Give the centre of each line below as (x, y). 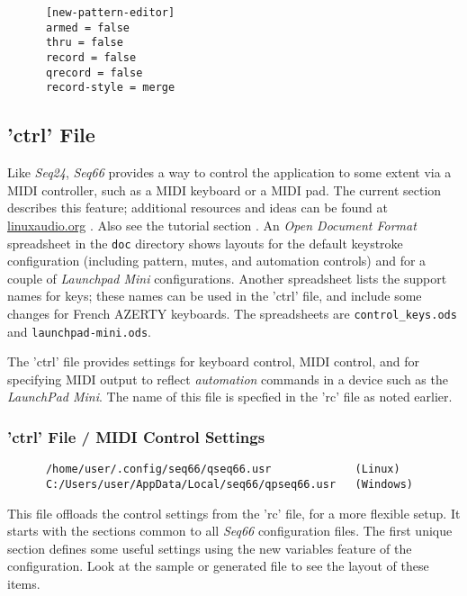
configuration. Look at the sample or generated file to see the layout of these (218, 566)
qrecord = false (94, 72)
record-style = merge (110, 88)
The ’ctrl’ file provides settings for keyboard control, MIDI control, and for (214, 361)
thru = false (84, 43)
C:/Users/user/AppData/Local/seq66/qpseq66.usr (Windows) (229, 484)
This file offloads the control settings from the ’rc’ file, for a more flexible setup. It (234, 513)
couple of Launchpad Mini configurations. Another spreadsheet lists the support (227, 278)
